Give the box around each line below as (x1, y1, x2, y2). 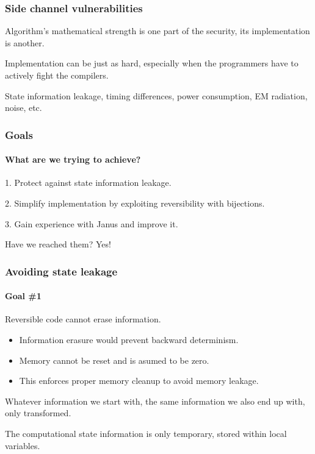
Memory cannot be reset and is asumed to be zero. (19, 353, 209, 366)
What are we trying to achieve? (5, 153, 141, 166)
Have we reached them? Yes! (5, 238, 111, 250)
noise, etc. (5, 101, 42, 114)
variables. (5, 439, 40, 452)
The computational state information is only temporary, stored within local (5, 427, 287, 439)
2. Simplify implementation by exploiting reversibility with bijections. (5, 197, 265, 210)
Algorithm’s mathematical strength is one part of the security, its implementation (5, 24, 310, 37)
